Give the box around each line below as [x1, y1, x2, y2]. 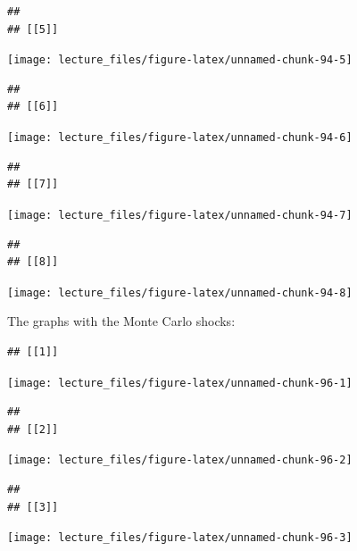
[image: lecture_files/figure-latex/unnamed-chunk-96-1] [7, 376, 353, 389]
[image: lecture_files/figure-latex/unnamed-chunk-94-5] [7, 54, 353, 67]
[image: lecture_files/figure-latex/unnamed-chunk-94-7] [7, 208, 353, 221]
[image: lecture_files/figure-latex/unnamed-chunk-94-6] [7, 131, 353, 145]
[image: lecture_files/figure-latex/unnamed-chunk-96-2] [7, 454, 353, 467]
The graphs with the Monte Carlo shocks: [7, 312, 236, 330]
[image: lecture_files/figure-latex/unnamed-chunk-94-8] [7, 286, 353, 299]
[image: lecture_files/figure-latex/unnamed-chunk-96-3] [7, 531, 353, 545]
